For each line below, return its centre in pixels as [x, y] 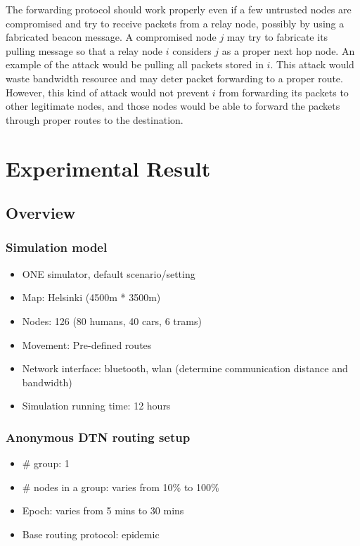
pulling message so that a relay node [84, 50]
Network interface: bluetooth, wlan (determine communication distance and [185, 368]
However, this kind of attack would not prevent [108, 92]
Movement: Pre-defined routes [87, 344]
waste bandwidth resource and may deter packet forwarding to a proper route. [174, 78]
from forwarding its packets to [284, 92]
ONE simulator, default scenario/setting [109, 273]
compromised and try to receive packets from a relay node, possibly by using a [175, 23]
